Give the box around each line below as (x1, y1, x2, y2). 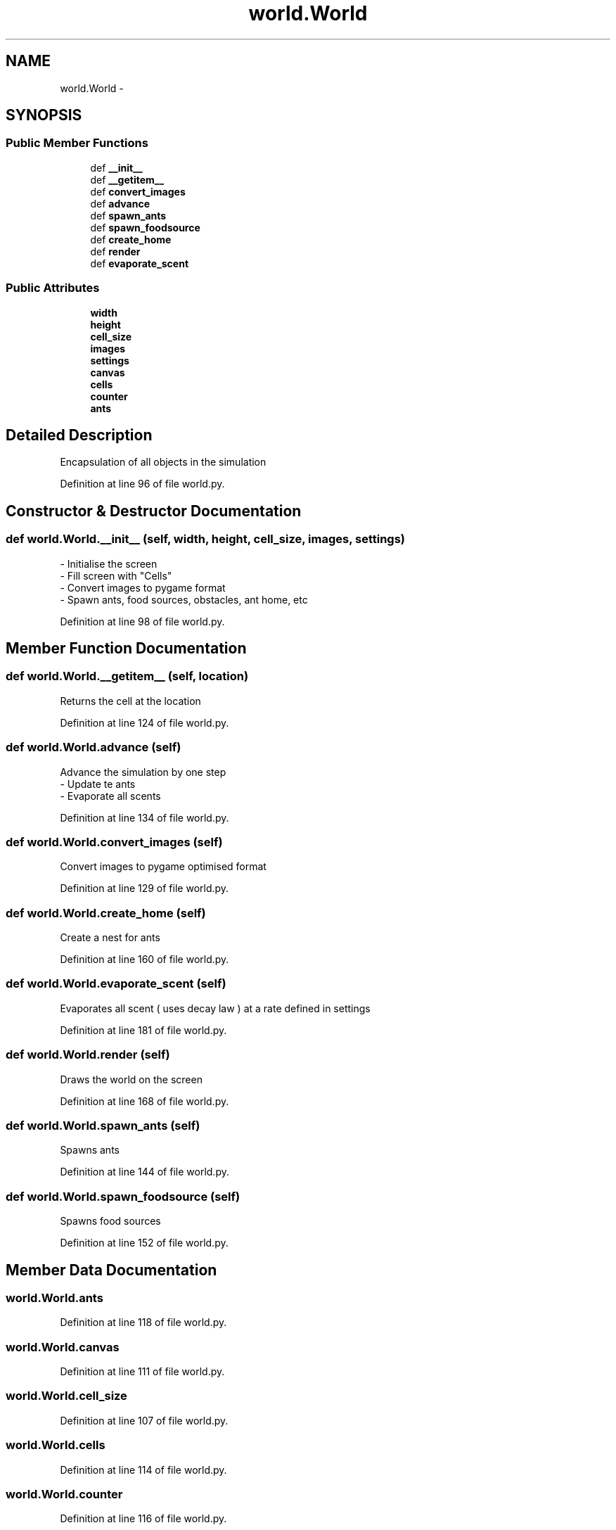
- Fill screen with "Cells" (60, 569, 172, 582)
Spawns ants (60, 1144, 120, 1156)
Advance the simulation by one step (60, 765, 226, 778)
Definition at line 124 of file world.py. (60, 716, 229, 729)
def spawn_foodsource (90, 221, 200, 234)
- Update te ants (60, 777, 136, 790)
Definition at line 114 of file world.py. (60, 1463, 227, 1476)
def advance (90, 197, 150, 210)
